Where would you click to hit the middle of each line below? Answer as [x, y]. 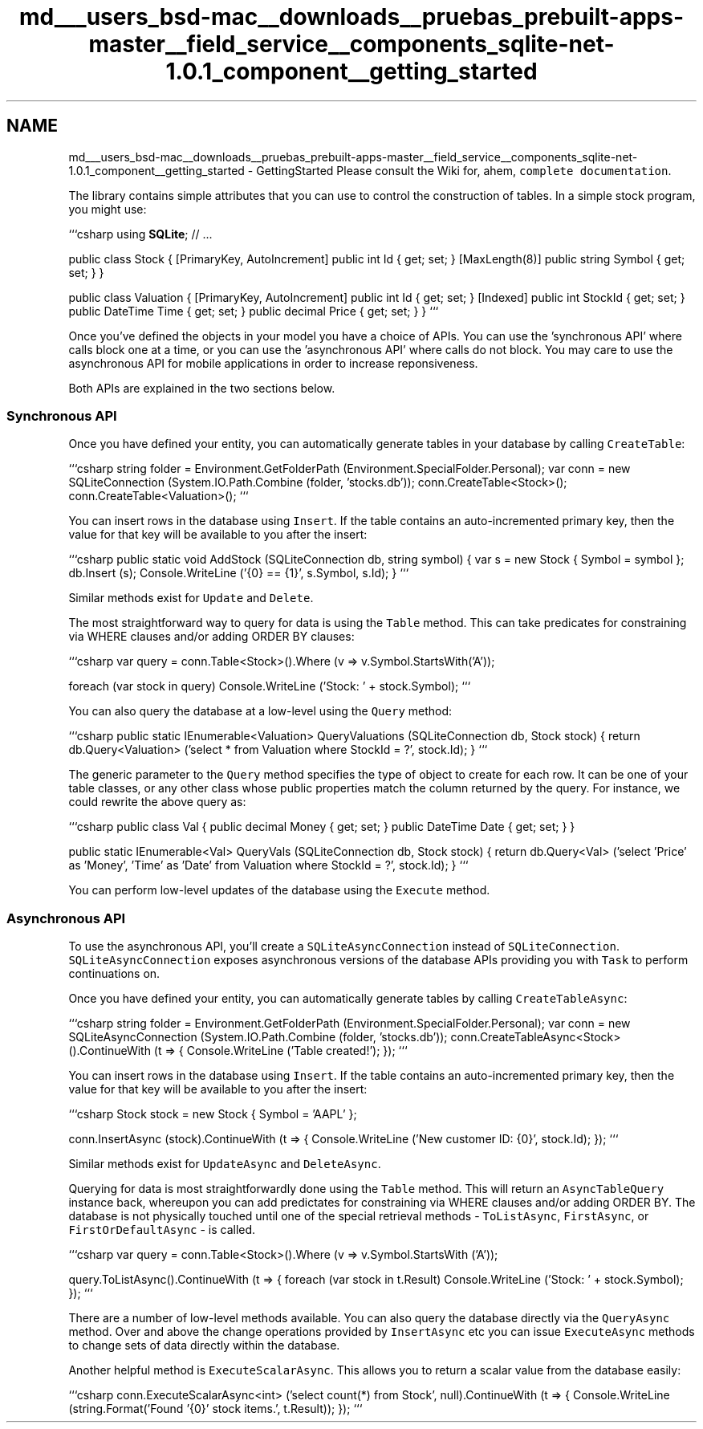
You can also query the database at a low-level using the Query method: [260, 711]
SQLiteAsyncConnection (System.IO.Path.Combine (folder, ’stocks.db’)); [258, 1037]
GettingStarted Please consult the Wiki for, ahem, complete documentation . [464, 170]
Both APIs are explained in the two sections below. [202, 388]
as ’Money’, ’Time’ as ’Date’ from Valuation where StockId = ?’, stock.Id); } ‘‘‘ [268, 865]
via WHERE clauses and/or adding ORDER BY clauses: [211, 637]
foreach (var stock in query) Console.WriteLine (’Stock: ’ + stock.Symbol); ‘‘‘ [270, 686]
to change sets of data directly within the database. [204, 1346]
